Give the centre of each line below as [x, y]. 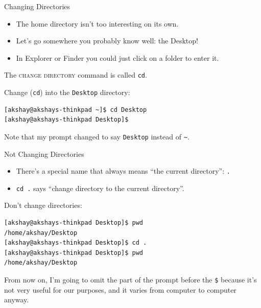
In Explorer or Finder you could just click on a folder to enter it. [117, 57]
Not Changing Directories [44, 153]
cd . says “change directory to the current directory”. [100, 188]
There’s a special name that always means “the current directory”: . [123, 171]
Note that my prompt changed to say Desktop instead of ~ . [97, 136]
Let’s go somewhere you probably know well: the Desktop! [107, 41]
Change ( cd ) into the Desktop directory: [67, 92]
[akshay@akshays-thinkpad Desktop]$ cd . [76, 243]
